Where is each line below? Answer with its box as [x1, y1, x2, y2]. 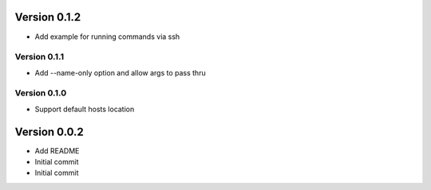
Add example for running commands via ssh [34, 32, 180, 41]
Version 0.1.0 [14, 87, 67, 99]
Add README [34, 145, 80, 155]
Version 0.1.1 [14, 52, 64, 63]
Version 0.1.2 [14, 10, 81, 24]
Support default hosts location [34, 104, 135, 114]
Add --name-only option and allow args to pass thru [34, 68, 207, 77]
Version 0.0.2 [14, 125, 84, 138]
